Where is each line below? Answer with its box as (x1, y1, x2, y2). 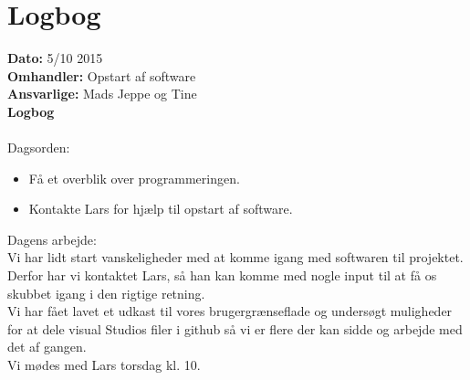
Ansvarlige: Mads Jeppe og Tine (7, 84, 197, 103)
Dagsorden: (7, 138, 70, 157)
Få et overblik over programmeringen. (28, 168, 240, 187)
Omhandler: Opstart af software (7, 66, 196, 85)
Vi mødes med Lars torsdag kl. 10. (7, 355, 201, 375)
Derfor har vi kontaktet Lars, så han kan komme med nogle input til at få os (7, 266, 437, 285)
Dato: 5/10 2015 (7, 48, 103, 68)
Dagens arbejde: (7, 229, 97, 248)
